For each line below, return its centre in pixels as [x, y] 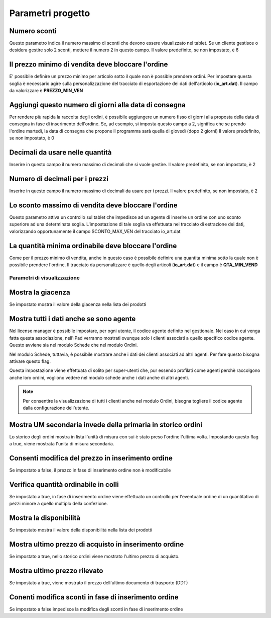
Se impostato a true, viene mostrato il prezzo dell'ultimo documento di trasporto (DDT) [99, 583]
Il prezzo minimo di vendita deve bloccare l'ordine [89, 65]
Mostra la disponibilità [45, 518]
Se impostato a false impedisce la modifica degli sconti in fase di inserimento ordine [96, 609]
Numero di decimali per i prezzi [59, 179]
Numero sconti [33, 31]
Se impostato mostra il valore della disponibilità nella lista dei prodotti [81, 530]
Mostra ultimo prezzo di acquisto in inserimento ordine [97, 544]
